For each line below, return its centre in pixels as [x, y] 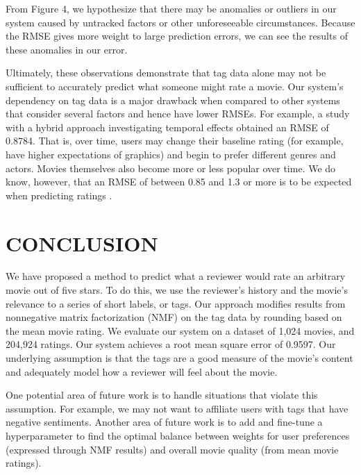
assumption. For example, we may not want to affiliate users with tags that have [177, 408]
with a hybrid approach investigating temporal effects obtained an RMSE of [167, 127]
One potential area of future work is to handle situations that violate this [162, 395]
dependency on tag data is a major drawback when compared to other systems [173, 100]
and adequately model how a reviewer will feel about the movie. [142, 371]
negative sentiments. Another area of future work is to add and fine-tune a [164, 422]
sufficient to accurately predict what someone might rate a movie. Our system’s [175, 86]
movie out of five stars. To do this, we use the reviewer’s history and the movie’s [177, 290]
